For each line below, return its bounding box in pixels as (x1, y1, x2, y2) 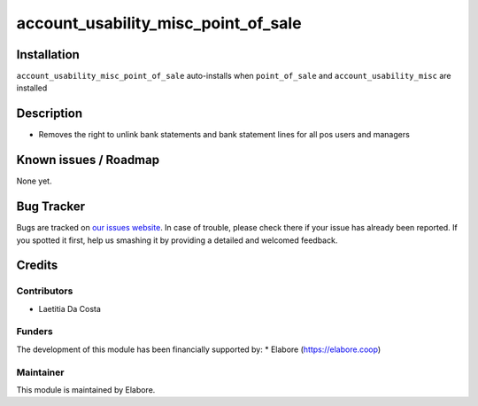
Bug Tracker (16, 199, 86, 215)
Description (16, 106, 83, 121)
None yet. (16, 176, 52, 186)
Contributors (16, 285, 73, 297)
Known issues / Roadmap (16, 152, 159, 168)
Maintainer (16, 366, 65, 379)
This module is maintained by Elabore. (16, 385, 156, 394)
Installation (16, 47, 80, 62)
